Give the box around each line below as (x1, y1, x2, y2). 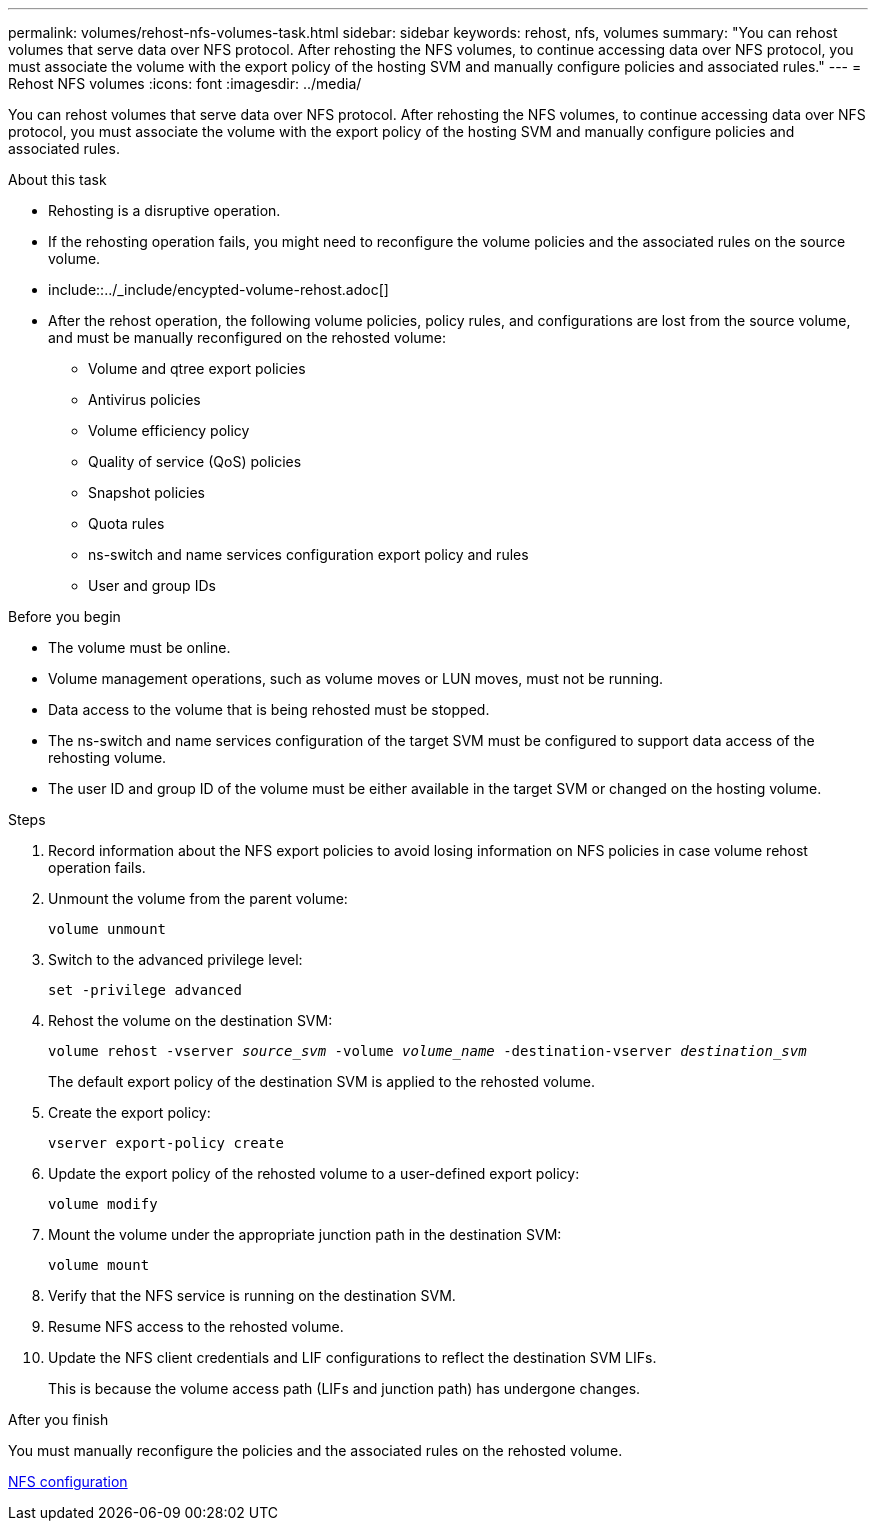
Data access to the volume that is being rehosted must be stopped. (48, 701, 490, 718)
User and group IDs (88, 577, 216, 594)
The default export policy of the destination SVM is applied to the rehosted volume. (48, 1073, 596, 1090)
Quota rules (88, 515, 165, 532)
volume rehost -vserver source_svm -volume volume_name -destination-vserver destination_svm (48, 1043, 807, 1059)
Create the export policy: (48, 1104, 211, 1121)
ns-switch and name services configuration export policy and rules (88, 546, 529, 563)
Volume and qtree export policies (88, 360, 306, 377)
